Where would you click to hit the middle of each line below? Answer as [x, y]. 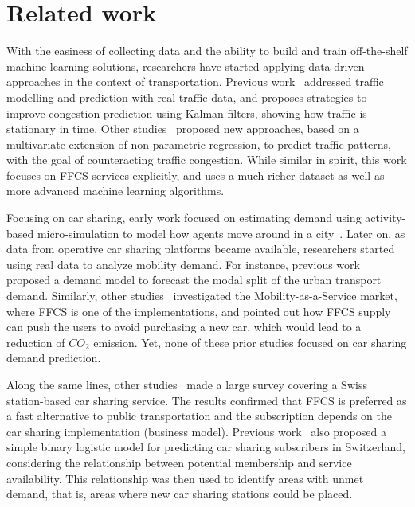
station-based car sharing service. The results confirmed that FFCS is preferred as [207, 400]
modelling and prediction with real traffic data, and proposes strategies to [187, 97]
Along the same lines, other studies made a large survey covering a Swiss [187, 384]
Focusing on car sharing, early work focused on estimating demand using [184, 218]
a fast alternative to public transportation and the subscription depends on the [199, 416]
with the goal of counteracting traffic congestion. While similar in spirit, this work [207, 160]
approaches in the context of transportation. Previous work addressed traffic [195, 82]
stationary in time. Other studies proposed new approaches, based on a [183, 129]
